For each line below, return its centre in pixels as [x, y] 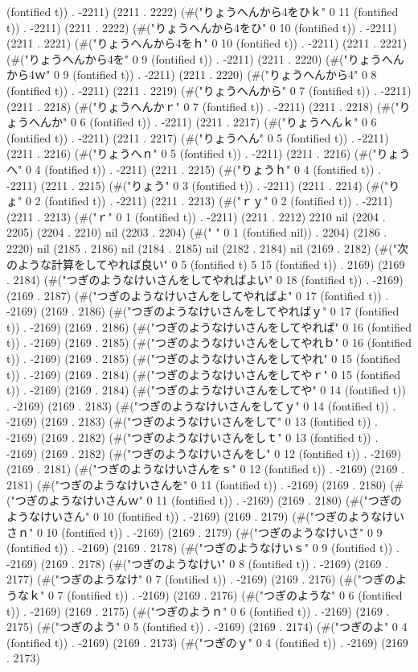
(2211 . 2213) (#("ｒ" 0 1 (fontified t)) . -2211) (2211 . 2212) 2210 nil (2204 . [196, 216]
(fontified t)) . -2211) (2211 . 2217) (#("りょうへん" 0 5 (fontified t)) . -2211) [198, 137]
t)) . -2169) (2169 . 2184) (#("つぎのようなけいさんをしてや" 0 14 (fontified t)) [206, 390]
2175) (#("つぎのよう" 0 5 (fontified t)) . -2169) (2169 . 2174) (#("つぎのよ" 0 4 [207, 627]
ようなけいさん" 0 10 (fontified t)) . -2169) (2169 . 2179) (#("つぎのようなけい [206, 516]
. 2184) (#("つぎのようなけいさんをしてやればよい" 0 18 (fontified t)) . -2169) [205, 280]
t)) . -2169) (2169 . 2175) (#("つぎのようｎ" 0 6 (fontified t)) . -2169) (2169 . [198, 610]
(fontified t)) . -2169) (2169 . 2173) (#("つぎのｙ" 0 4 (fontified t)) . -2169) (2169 [207, 642]
